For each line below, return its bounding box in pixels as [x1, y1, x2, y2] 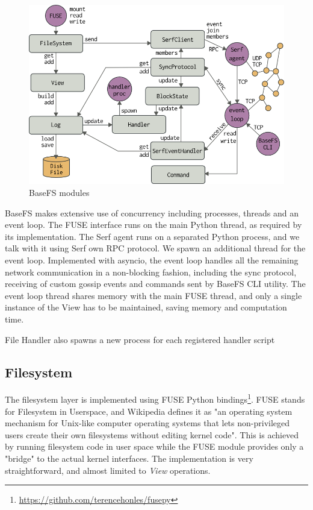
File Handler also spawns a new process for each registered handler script [5, 333, 275, 345]
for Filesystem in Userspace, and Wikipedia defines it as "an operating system [5, 405, 293, 417]
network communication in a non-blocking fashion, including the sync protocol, [5, 265, 297, 278]
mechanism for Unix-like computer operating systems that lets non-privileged [5, 417, 290, 429]
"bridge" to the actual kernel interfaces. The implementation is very [5, 452, 253, 464]
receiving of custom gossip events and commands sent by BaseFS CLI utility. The [5, 277, 306, 290]
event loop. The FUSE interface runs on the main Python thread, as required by [5, 218, 302, 231]
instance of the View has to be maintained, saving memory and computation [5, 301, 287, 313]
